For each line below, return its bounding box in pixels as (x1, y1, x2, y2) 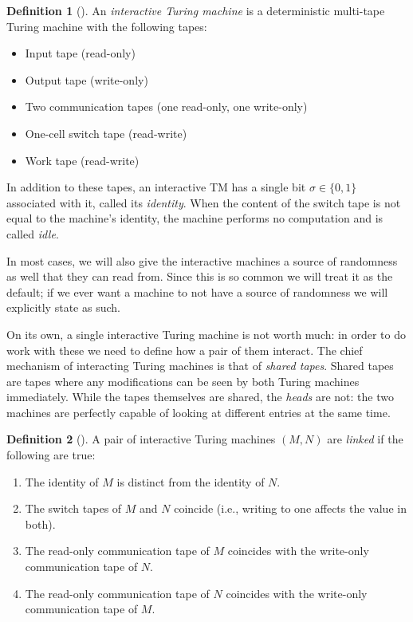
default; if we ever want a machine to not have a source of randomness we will (6, 283, 388, 300)
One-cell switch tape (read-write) (25, 124, 187, 141)
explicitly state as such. (6, 299, 120, 316)
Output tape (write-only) (25, 71, 148, 88)
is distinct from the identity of (116, 473, 265, 490)
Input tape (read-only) (25, 45, 136, 61)
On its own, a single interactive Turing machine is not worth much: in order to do (6, 325, 406, 342)
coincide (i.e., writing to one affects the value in (174, 500, 407, 517)
